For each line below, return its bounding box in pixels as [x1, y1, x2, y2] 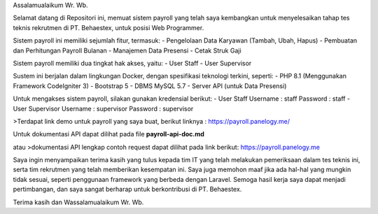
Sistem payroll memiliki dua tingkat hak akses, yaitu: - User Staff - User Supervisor [13, 59, 252, 67]
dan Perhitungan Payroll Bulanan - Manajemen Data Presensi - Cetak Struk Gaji [13, 46, 241, 55]
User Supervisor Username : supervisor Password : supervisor [13, 104, 194, 113]
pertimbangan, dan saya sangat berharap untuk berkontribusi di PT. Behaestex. [13, 185, 242, 194]
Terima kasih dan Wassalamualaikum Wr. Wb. [13, 198, 144, 206]
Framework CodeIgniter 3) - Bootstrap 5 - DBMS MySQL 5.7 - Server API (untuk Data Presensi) [13, 81, 287, 90]
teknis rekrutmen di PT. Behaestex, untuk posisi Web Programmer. [13, 23, 204, 31]
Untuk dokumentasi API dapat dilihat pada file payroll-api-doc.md [13, 130, 204, 138]
